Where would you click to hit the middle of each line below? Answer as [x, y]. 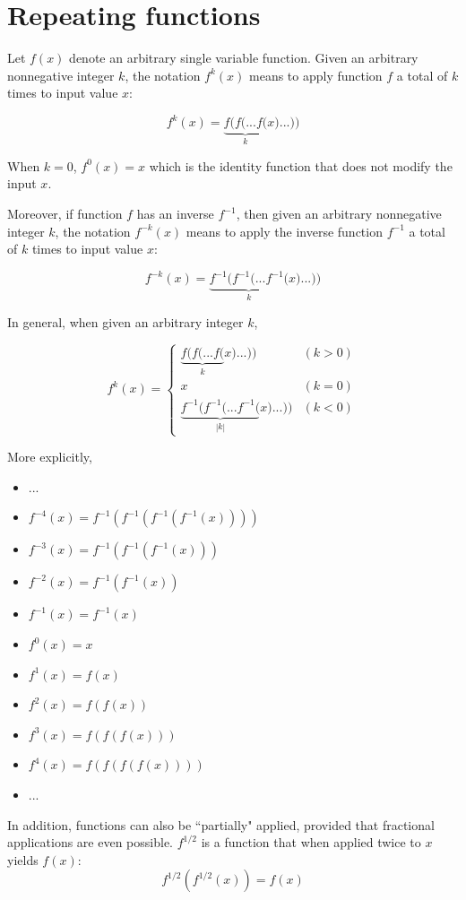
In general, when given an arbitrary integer [125, 321]
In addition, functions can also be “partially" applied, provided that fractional [221, 824]
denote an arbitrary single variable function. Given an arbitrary [244, 58]
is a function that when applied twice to [311, 842]
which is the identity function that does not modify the [301, 165]
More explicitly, [50, 457]
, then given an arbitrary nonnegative [339, 214]
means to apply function [316, 75]
